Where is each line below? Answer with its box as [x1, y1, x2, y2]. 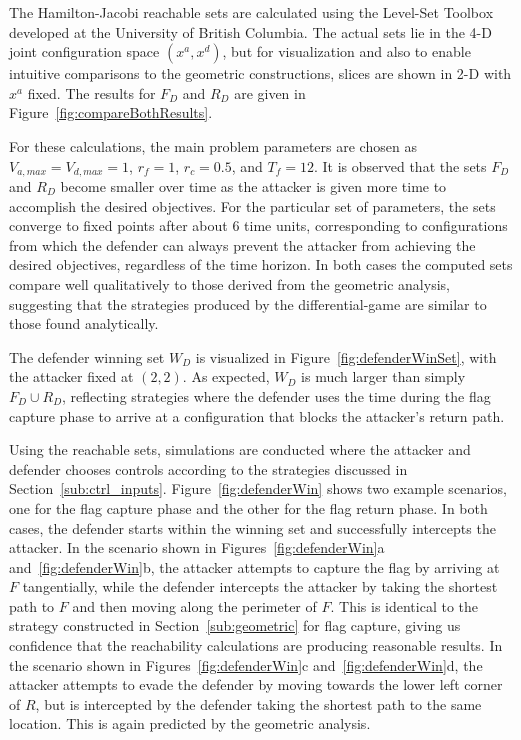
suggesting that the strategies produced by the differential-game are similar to [9, 293, 487, 314]
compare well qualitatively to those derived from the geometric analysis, [9, 273, 450, 294]
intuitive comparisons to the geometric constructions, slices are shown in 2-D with [9, 63, 512, 84]
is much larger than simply [301, 366, 466, 387]
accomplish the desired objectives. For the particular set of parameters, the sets [9, 195, 496, 216]
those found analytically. [9, 313, 159, 334]
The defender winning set [9, 346, 165, 367]
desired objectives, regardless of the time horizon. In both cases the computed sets [9, 254, 513, 275]
